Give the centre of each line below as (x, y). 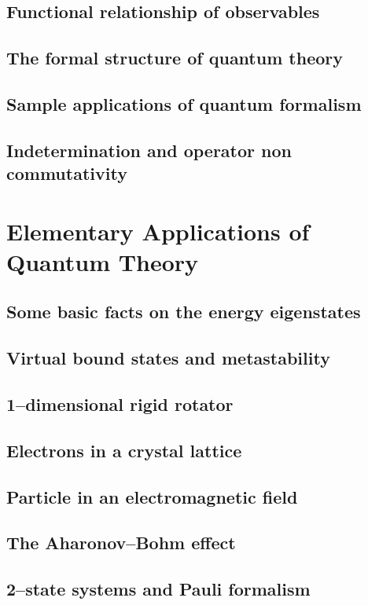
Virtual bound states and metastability (168, 358)
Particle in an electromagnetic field (152, 496)
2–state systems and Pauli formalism (158, 589)
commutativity (67, 173)
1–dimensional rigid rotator (120, 404)
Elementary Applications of (158, 231)
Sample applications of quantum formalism (184, 103)
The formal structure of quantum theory (175, 58)
